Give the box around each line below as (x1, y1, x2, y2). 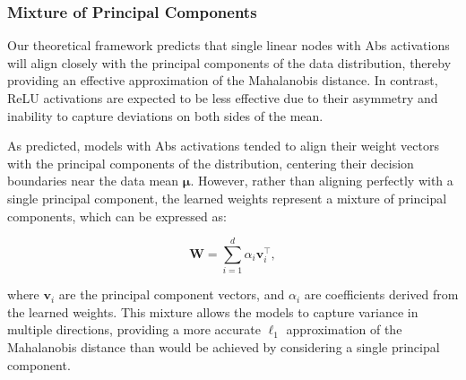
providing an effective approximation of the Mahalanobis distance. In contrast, (7, 71, 438, 90)
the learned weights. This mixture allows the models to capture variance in (7, 302, 419, 321)
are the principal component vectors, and (58, 285, 285, 304)
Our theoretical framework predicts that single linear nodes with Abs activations (7, 36, 450, 55)
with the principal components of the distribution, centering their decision (7, 153, 414, 172)
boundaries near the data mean (7, 171, 179, 190)
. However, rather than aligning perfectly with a (190, 171, 453, 190)
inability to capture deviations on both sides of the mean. (7, 106, 324, 125)
